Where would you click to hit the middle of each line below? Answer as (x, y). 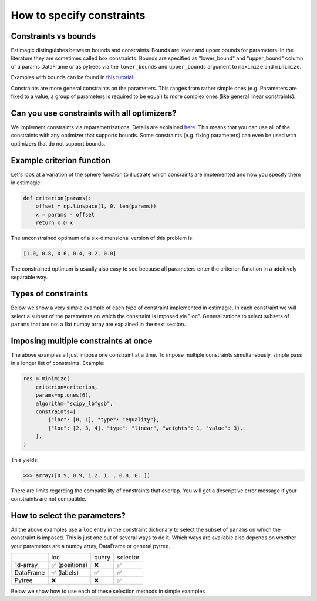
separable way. (29, 277)
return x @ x (54, 223)
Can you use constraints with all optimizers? (94, 113)
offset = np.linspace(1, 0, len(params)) (96, 206)
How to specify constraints (78, 15)
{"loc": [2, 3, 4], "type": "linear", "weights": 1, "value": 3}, (146, 428)
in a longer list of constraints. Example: (58, 363)
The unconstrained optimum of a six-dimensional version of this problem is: (102, 238)
